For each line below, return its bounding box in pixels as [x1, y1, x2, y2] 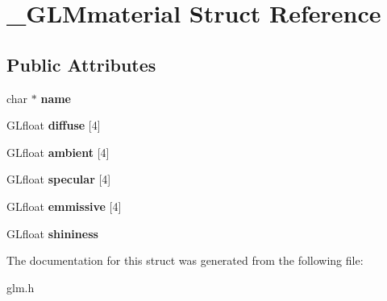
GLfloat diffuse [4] [6, 117, 101, 134]
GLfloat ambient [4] [6, 143, 110, 160]
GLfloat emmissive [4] [6, 197, 122, 214]
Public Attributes [6, 52, 156, 76]
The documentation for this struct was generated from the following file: [6, 252, 364, 269]
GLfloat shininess [6, 225, 98, 241]
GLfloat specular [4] [6, 171, 111, 188]
